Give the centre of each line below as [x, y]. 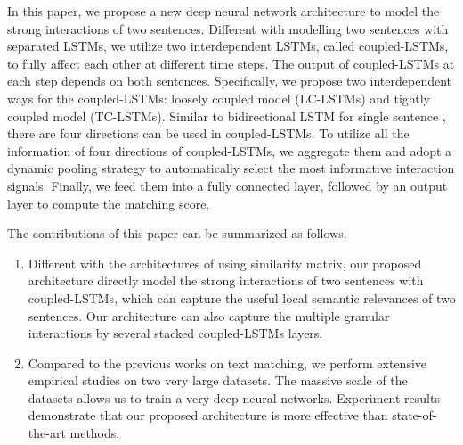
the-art [47, 433]
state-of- [414, 415]
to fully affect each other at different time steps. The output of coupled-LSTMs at [231, 63]
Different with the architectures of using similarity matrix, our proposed [225, 263]
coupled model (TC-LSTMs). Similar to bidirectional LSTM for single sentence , [227, 115]
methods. [95, 433]
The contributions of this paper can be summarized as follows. [177, 233]
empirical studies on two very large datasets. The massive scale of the [218, 380]
